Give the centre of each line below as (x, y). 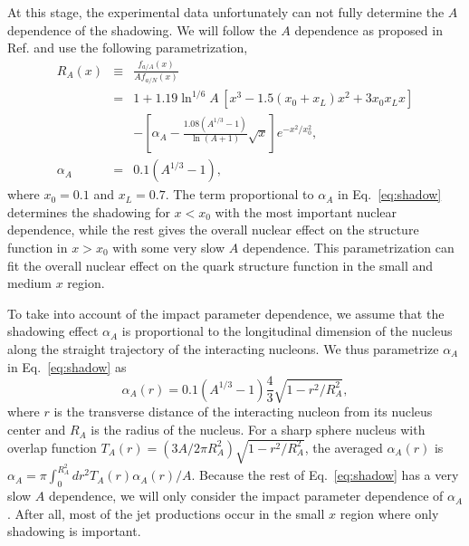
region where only (389, 513)
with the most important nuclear (306, 211)
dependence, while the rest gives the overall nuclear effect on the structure (213, 230)
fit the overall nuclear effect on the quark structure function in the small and (220, 265)
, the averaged (344, 447)
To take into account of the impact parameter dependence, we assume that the (226, 313)
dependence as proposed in (368, 29)
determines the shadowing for (89, 211)
